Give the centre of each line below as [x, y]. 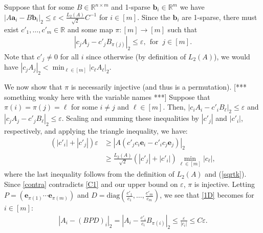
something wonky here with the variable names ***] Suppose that [107, 97]
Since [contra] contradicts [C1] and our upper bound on [91, 184]
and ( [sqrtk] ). [226, 174]
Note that [19, 57]
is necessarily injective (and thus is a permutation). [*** [159, 87]
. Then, [174, 107]
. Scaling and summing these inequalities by [130, 118]
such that [182, 29]
